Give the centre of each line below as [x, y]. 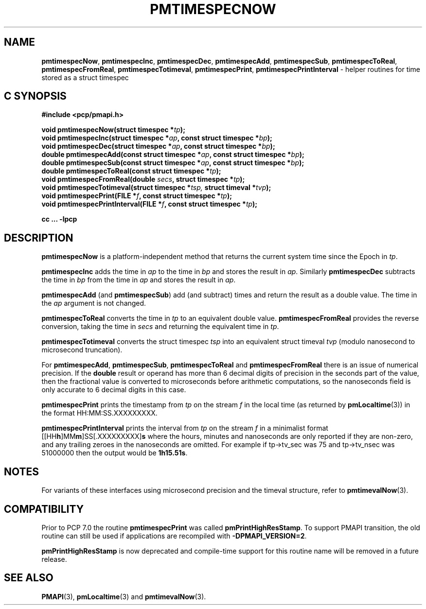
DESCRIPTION [39, 238]
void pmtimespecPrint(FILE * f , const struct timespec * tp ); [137, 196]
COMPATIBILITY [44, 509]
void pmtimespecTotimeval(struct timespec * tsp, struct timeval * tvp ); [156, 188]
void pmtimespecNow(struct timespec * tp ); [113, 130]
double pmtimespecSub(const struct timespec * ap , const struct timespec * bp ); [173, 163]
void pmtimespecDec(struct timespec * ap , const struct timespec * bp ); [158, 146]
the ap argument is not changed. [94, 303]
